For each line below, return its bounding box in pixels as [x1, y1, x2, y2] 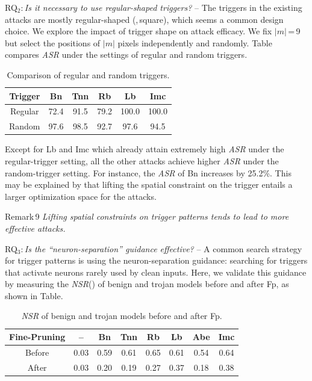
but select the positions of [5, 36, 101, 49]
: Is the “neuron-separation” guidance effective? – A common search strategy [20, 242, 302, 255]
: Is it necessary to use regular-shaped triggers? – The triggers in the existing [20, 1, 302, 13]
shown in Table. [5, 289, 63, 302]
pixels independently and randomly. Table [117, 36, 272, 49]
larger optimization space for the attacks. [5, 190, 157, 202]
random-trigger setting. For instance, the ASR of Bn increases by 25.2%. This [5, 166, 292, 179]
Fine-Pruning [9, 330, 66, 343]
